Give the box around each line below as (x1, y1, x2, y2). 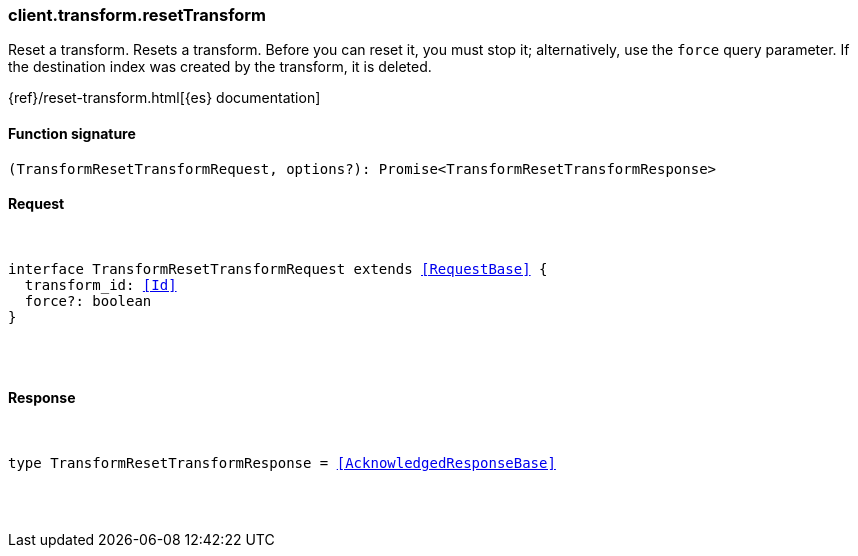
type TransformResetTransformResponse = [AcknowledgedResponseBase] (8, 455, 556, 472)
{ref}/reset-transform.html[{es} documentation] (8, 89, 321, 107)
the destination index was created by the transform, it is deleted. (8, 58, 432, 76)
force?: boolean (24, 292, 152, 309)
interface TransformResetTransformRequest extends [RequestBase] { (8, 260, 548, 277)
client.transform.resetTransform (8, 5, 267, 25)
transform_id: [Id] (24, 276, 177, 293)
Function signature (8, 124, 136, 142)
